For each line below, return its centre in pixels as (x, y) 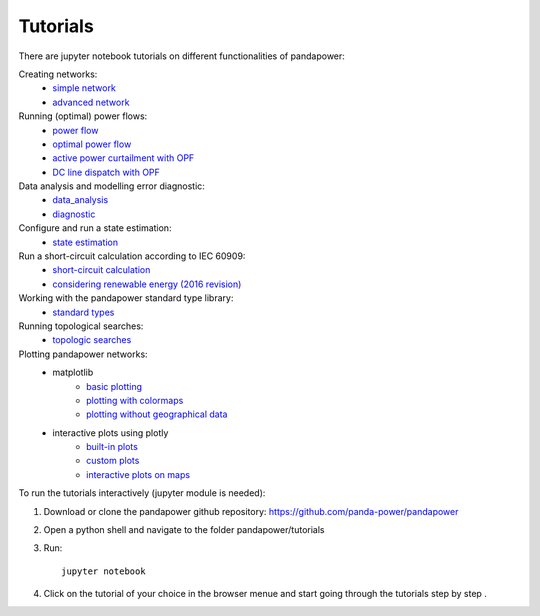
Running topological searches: (81, 326)
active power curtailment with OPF (123, 158)
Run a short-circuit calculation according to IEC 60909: (132, 256)
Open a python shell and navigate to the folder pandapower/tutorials (184, 530)
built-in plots (112, 447)
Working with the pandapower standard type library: (126, 298)
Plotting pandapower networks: (83, 354)
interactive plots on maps (138, 474)
